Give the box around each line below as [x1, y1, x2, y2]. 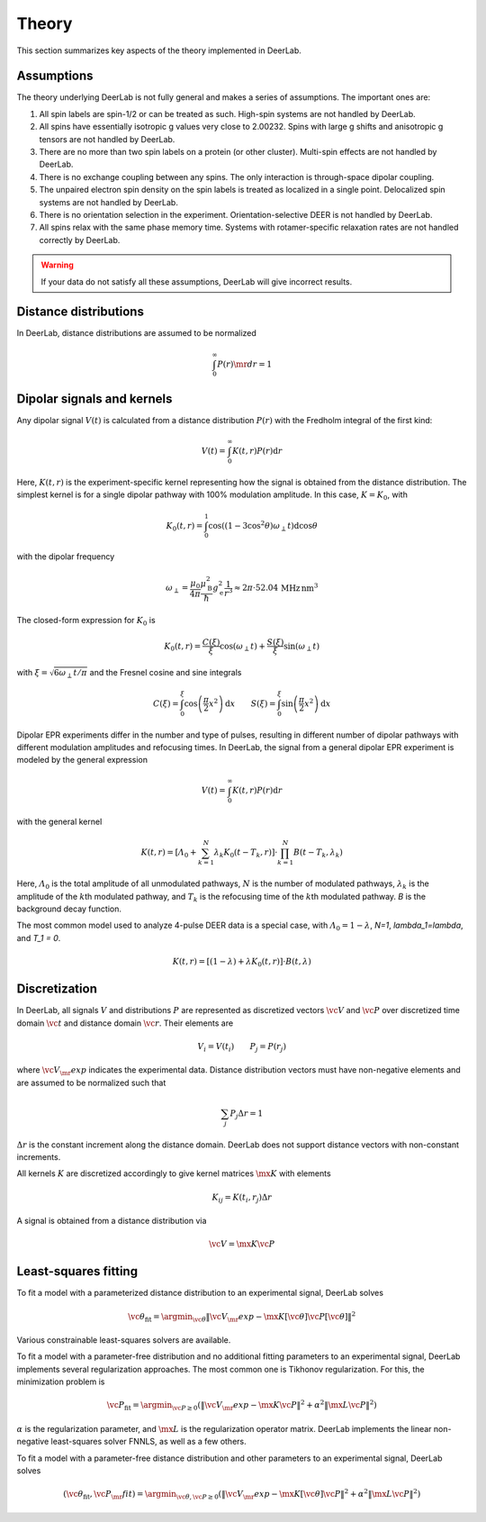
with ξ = [16, 666, 49, 677]
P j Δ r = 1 [229, 1108, 264, 1120]
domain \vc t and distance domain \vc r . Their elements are [16, 1018, 234, 1028]
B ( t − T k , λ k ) [292, 847, 344, 860]
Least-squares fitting [16, 1264, 139, 1279]
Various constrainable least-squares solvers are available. [16, 1335, 231, 1345]
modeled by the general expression [16, 755, 148, 766]
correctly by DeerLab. [39, 234, 121, 245]
